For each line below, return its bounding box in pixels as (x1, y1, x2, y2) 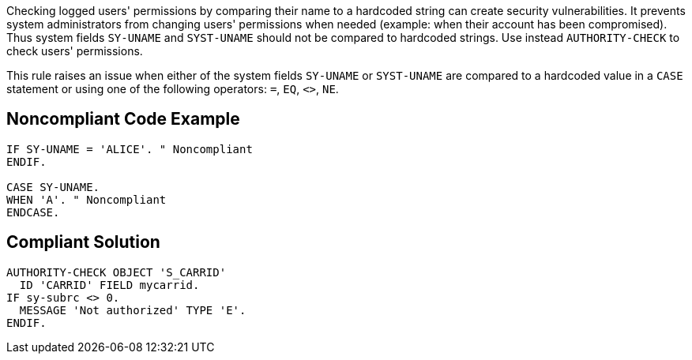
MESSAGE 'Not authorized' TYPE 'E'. (19, 303, 246, 317)
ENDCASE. (6, 205, 60, 219)
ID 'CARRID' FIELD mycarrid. (19, 278, 200, 291)
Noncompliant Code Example (6, 109, 240, 129)
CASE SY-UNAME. (6, 180, 100, 193)
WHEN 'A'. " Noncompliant (6, 193, 167, 206)
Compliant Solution (6, 232, 160, 253)
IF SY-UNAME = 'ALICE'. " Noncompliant (6, 142, 253, 156)
